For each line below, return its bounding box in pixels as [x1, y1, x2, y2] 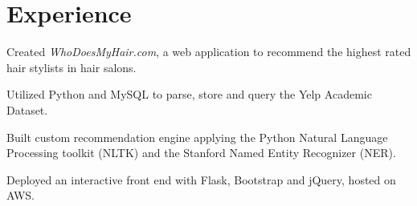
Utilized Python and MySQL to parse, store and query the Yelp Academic [6, 86, 372, 103]
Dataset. [6, 101, 48, 118]
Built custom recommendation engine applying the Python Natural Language [6, 128, 388, 145]
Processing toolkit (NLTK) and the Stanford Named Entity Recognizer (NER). [6, 144, 396, 161]
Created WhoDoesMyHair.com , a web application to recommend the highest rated [6, 43, 411, 60]
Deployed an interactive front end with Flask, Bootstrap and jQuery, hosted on [6, 171, 396, 188]
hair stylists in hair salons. [6, 59, 137, 75]
